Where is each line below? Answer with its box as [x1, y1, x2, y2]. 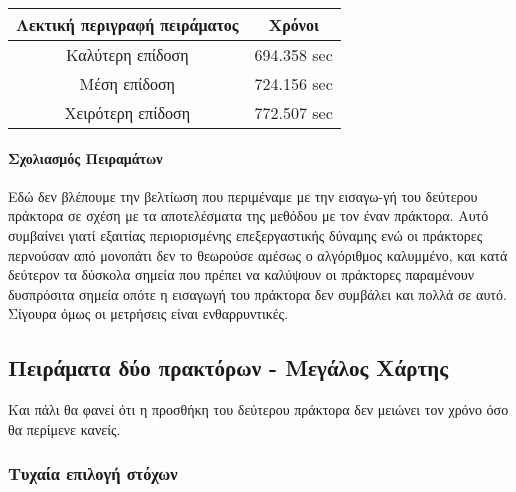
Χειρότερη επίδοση [64, 101, 190, 124]
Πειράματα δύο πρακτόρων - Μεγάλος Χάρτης [8, 352, 448, 383]
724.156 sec [254, 72, 333, 95]
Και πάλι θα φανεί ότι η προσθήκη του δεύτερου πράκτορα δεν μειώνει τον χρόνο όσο [8, 399, 509, 420]
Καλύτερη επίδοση [65, 43, 189, 66]
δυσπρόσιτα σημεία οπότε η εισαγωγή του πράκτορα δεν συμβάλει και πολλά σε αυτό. [8, 283, 507, 304]
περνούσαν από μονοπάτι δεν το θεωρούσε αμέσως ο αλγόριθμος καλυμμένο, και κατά [8, 244, 508, 265]
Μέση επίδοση [79, 72, 175, 95]
